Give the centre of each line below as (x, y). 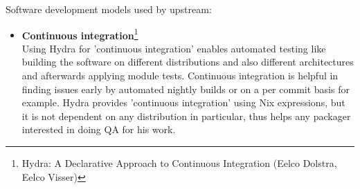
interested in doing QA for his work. (99, 129)
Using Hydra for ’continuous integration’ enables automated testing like (174, 48)
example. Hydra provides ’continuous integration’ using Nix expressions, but (183, 102)
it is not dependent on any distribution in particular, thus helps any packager (186, 116)
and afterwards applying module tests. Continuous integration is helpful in (180, 76)
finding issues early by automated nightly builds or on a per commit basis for (186, 89)
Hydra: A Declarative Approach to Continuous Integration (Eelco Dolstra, (179, 163)
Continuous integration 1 (80, 34)
